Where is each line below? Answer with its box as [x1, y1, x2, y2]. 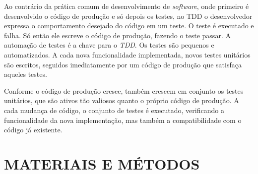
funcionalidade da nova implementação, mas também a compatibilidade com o [4, 115, 242, 125]
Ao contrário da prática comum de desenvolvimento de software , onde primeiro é [4, 1, 249, 11]
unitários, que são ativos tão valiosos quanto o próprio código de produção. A [4, 95, 239, 106]
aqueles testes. [4, 69, 47, 79]
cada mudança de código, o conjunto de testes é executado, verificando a [4, 105, 224, 115]
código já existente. [4, 124, 63, 135]
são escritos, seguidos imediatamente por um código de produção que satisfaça [4, 59, 242, 69]
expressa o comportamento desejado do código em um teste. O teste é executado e [4, 20, 254, 31]
